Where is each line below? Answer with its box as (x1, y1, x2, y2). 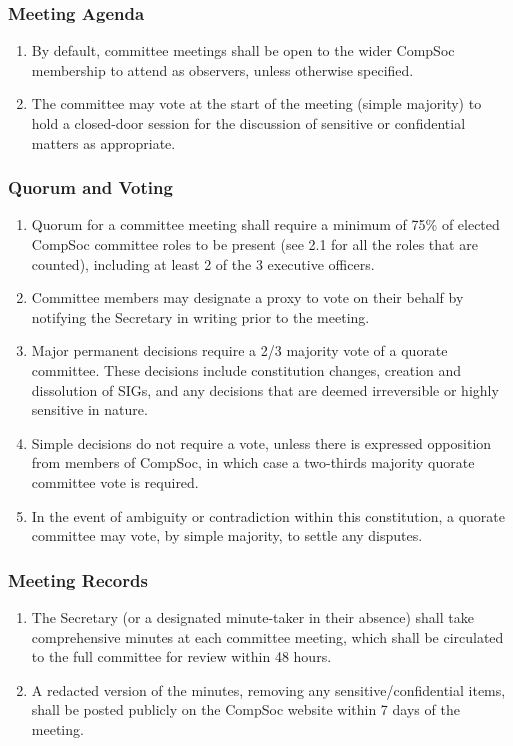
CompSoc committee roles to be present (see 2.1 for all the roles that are (31, 234, 478, 254)
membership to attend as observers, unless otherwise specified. (31, 59, 414, 80)
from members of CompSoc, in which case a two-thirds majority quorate (31, 452, 475, 473)
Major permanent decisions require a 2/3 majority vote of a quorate (31, 340, 448, 361)
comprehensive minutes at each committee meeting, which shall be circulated (31, 626, 504, 647)
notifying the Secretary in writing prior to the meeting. (31, 306, 370, 327)
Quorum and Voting (8, 175, 173, 200)
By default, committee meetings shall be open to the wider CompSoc (31, 40, 455, 61)
